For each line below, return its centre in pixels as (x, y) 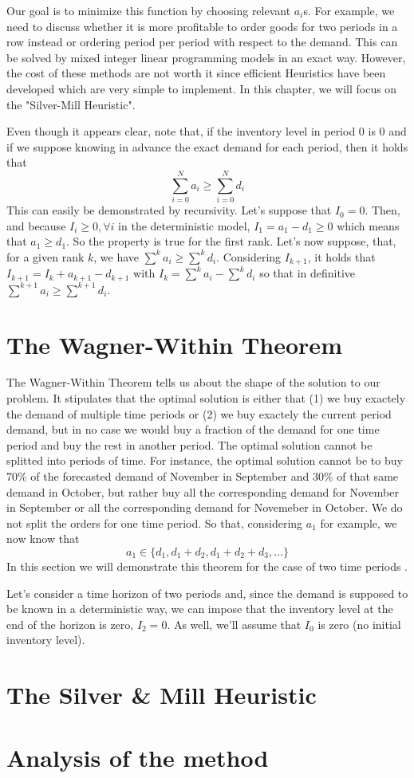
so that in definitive (308, 273)
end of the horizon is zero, (70, 624)
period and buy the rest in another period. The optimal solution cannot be (189, 444)
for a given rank (45, 256)
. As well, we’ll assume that (234, 624)
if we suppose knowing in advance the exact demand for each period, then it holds (207, 146)
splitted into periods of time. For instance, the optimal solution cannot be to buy (205, 460)
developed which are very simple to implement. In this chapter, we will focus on (202, 88)
